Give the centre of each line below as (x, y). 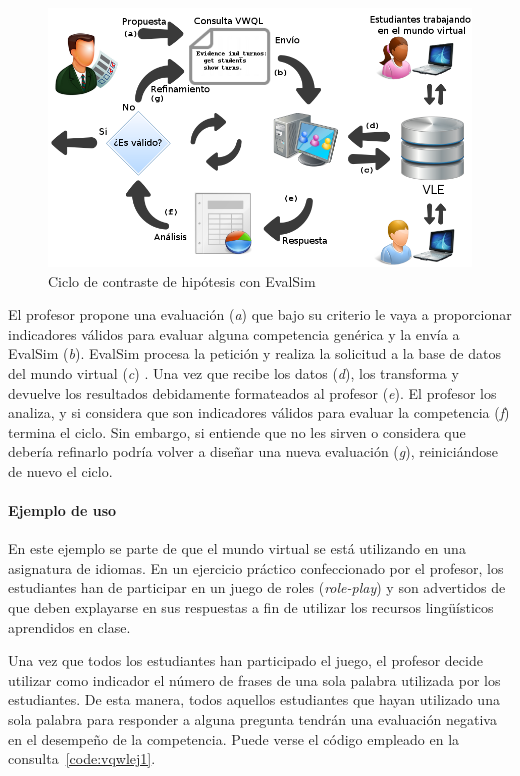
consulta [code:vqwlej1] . (82, 758)
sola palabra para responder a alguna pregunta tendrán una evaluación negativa (252, 719)
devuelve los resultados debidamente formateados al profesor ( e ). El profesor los (252, 392)
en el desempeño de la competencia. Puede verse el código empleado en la (234, 738)
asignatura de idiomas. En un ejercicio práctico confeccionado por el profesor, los (256, 567)
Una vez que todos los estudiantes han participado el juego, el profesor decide (245, 660)
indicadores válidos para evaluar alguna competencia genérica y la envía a (234, 333)
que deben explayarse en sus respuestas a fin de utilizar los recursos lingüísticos (251, 607)
